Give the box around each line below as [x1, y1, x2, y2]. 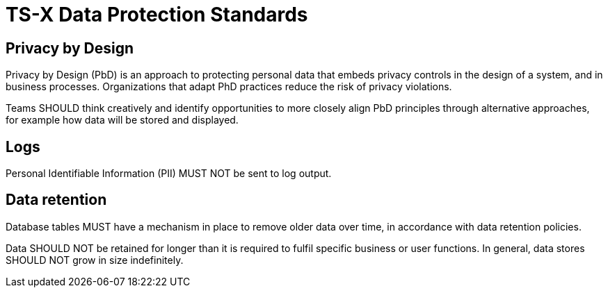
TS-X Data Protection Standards [6, 3, 308, 26]
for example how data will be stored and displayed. [6, 114, 239, 126]
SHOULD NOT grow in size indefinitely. [6, 253, 184, 266]
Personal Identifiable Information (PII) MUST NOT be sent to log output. [6, 167, 332, 180]
